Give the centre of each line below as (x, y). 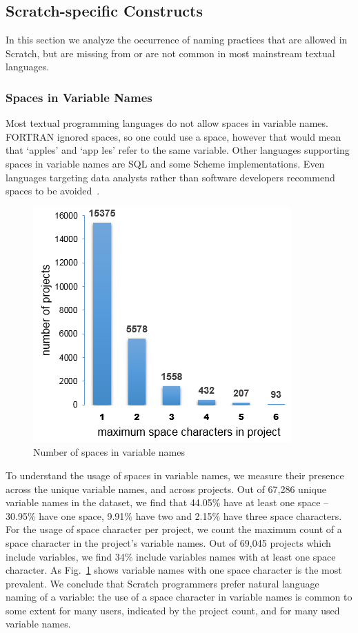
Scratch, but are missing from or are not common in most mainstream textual (170, 53)
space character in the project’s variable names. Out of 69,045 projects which (168, 542)
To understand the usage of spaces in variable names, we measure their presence (175, 475)
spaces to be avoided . (53, 191)
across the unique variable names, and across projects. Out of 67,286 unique (166, 489)
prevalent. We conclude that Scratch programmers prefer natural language (162, 583)
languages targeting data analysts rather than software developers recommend (170, 177)
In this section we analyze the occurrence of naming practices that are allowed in (177, 40)
